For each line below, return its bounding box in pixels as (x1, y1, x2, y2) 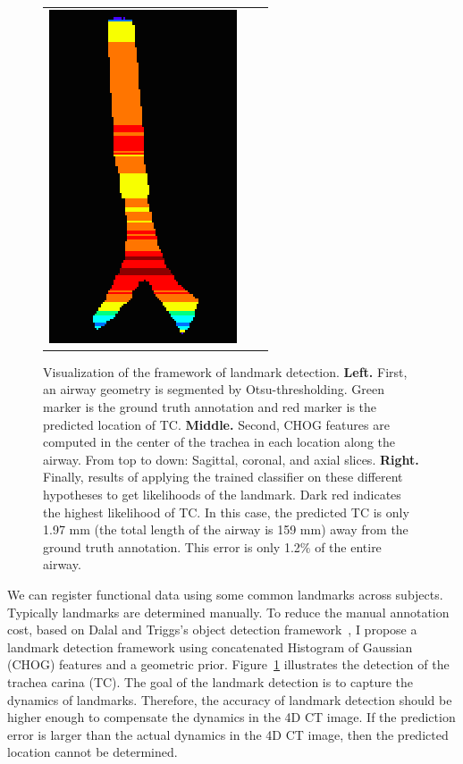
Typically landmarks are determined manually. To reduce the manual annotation (7, 602, 450, 621)
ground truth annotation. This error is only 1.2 (43, 537, 300, 556)
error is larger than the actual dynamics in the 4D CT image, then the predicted (7, 725, 449, 743)
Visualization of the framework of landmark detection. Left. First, (43, 362, 408, 381)
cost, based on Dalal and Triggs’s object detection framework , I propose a (7, 620, 417, 639)
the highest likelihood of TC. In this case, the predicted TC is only (43, 502, 409, 521)
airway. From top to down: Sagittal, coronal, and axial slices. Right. (43, 449, 419, 468)
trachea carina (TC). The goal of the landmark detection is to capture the (7, 672, 414, 691)
